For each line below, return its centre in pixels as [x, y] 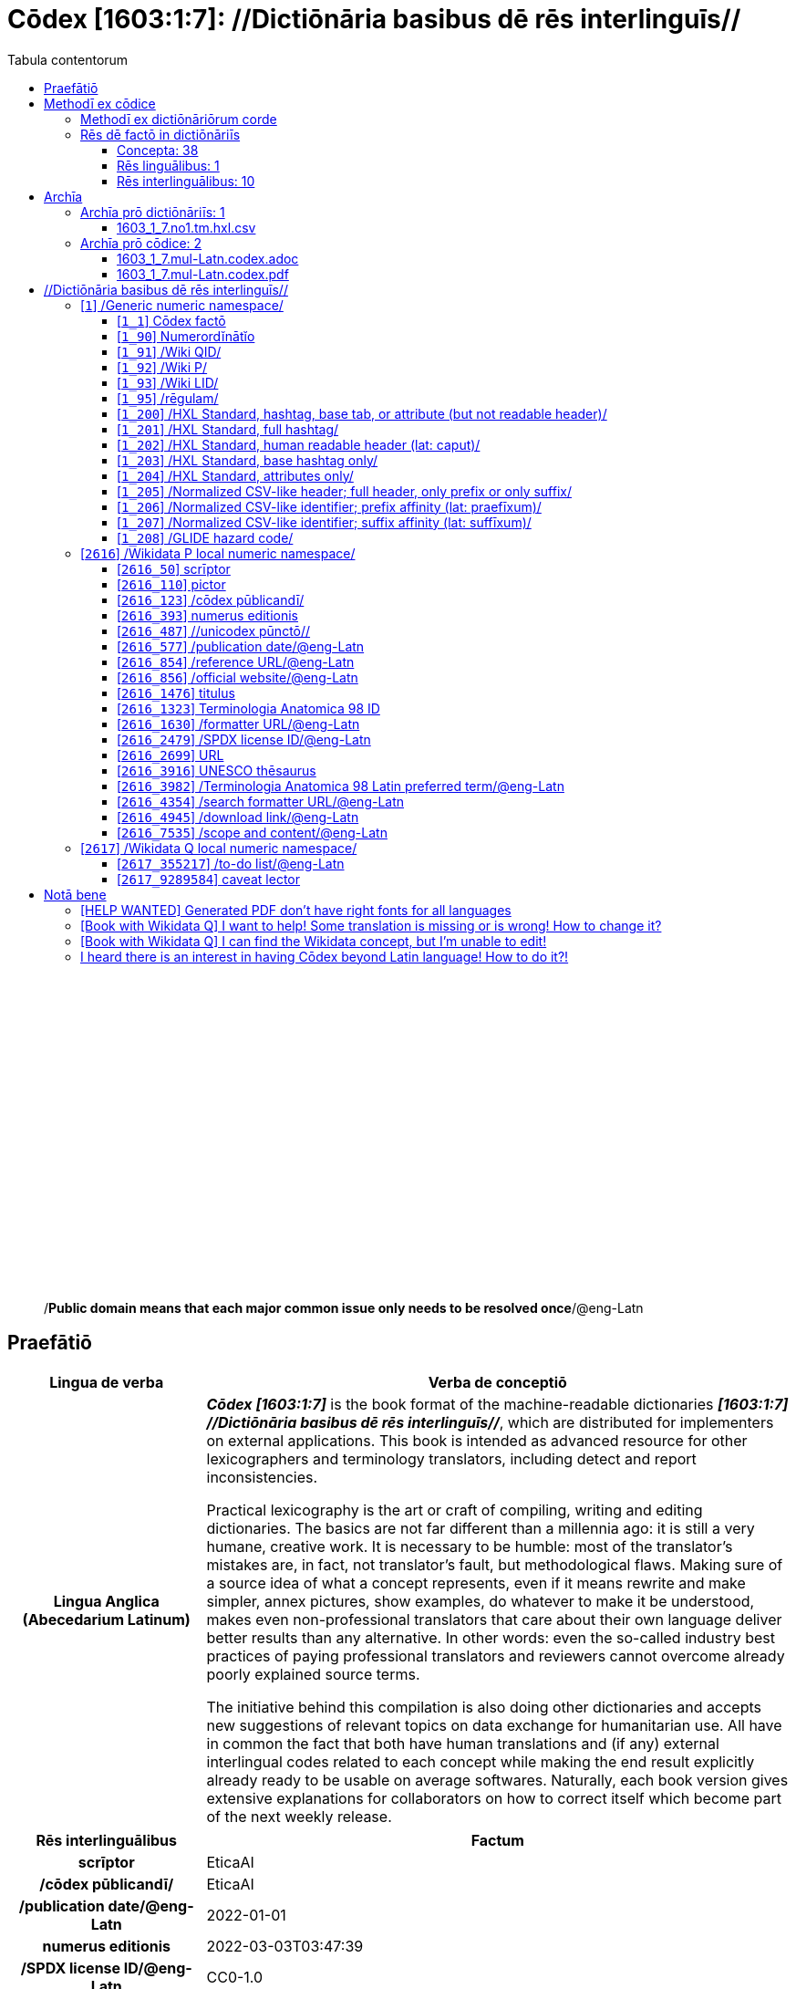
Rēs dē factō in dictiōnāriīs [160, 134]
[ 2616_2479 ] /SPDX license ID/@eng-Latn [244, 739]
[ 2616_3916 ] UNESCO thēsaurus [217, 770]
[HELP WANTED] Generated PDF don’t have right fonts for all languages [296, 910]
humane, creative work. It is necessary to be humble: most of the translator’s [470, 1546]
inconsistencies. [262, 1477]
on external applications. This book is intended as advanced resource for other [477, 1440]
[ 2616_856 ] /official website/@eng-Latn [238, 677]
